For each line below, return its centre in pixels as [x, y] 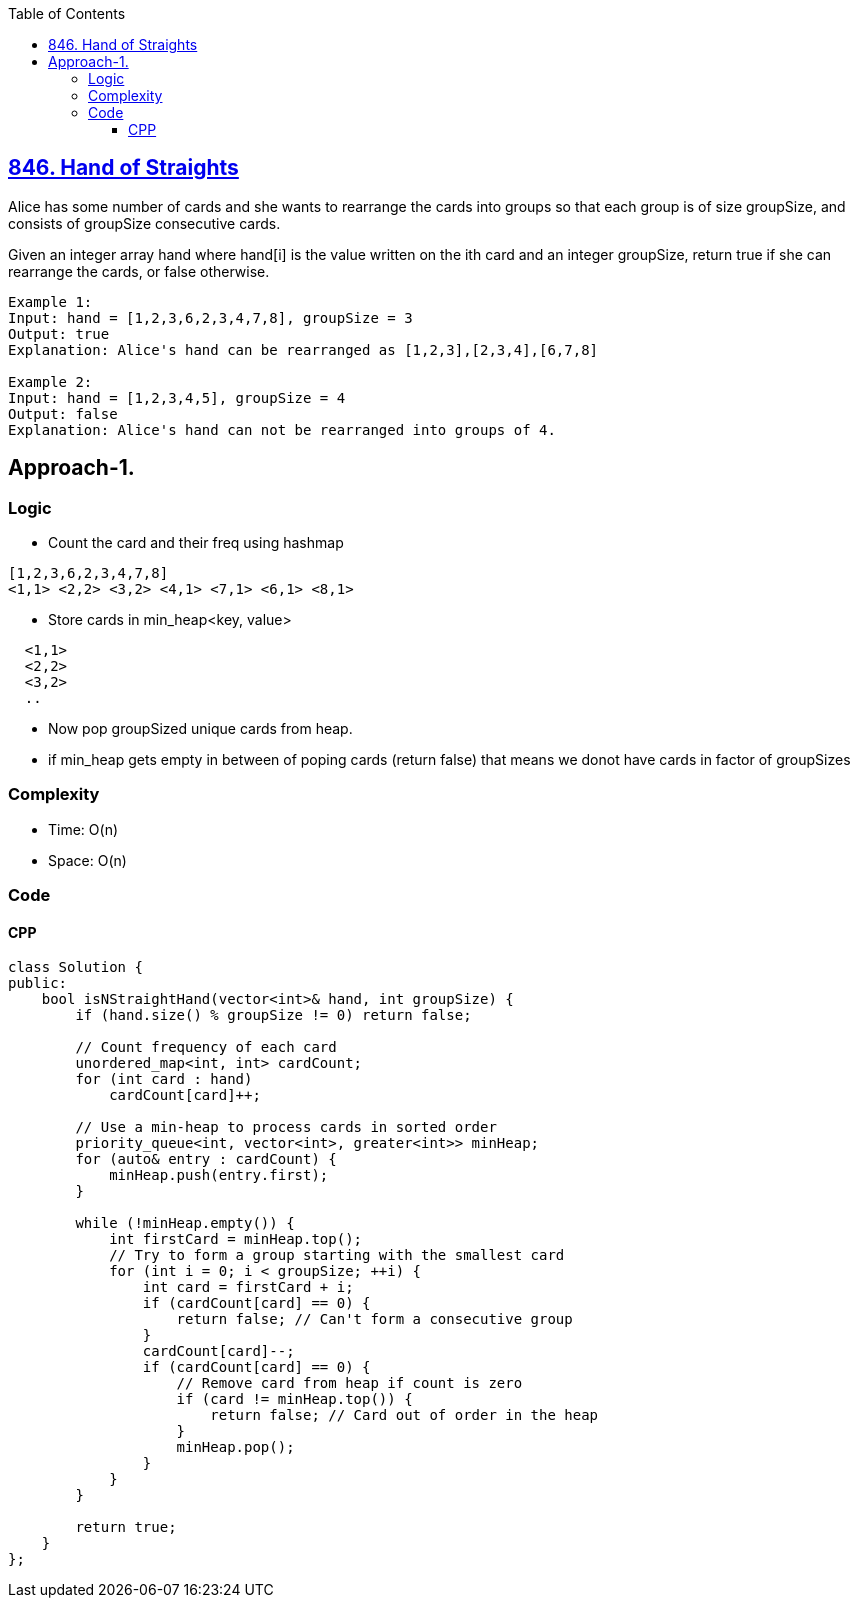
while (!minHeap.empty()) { [185, 1223]
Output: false [63, 413]
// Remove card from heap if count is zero [349, 1383]
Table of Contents [67, 13]
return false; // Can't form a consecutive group [374, 1319]
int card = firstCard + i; [248, 1287]
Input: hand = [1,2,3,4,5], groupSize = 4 [177, 397]
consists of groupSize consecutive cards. [144, 223]
